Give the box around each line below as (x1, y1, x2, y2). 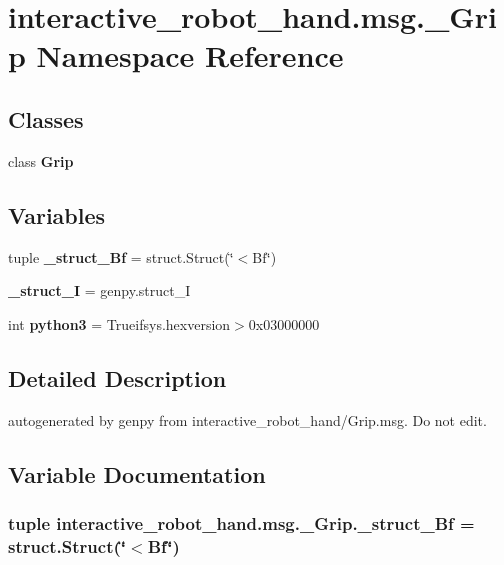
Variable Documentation (8, 458, 266, 489)
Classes (8, 103, 84, 134)
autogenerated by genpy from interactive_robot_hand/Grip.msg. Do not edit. (8, 409, 487, 430)
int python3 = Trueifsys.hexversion (8, 313, 231, 334)
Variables (8, 199, 106, 230)
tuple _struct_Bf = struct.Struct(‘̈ (8, 246, 234, 267)
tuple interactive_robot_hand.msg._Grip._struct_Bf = (8, 510, 475, 535)
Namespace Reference (36, 35, 344, 76)
